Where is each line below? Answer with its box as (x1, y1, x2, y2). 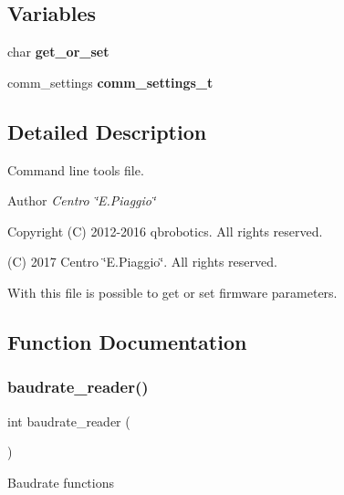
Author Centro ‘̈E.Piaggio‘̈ (7, 191, 156, 210)
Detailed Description (7, 117, 207, 145)
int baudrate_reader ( (7, 411, 130, 430)
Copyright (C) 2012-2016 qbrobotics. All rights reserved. (7, 221, 323, 240)
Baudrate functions (7, 472, 114, 491)
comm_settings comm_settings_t (7, 72, 214, 91)
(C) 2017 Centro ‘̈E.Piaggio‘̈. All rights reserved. (7, 252, 277, 271)
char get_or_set (7, 42, 109, 61)
